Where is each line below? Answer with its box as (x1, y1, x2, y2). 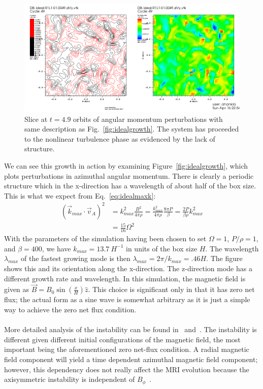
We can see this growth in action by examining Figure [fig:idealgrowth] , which (4, 160, 248, 171)
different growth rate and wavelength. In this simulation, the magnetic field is (4, 273, 246, 283)
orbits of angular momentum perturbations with (73, 113, 223, 124)
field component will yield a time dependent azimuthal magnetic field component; (4, 354, 258, 364)
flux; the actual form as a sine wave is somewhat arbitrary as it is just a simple (4, 294, 250, 305)
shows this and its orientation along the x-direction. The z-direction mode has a (4, 263, 252, 274)
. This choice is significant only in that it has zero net (88, 284, 255, 295)
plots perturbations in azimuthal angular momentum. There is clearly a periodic (4, 170, 254, 181)
